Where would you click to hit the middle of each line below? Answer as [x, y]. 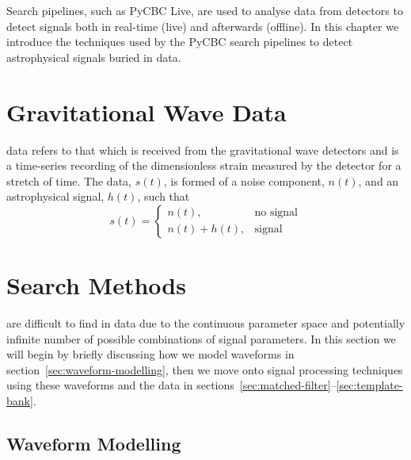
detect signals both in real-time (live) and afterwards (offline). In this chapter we [203, 26]
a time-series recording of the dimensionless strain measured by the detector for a [204, 165]
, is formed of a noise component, [244, 180]
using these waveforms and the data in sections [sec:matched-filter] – [171, 385]
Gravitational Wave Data [147, 111]
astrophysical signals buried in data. [94, 57]
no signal [276, 213]
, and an [379, 180]
